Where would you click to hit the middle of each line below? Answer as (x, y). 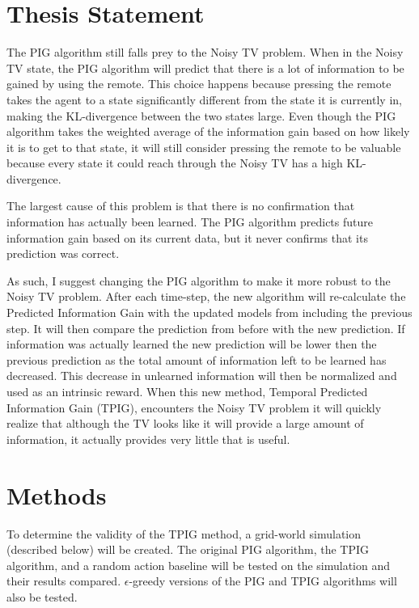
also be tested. (42, 596)
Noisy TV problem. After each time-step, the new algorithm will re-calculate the (206, 296)
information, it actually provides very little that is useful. (148, 439)
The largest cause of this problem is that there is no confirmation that (181, 206)
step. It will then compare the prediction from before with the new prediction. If (206, 328)
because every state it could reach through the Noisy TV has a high (175, 163)
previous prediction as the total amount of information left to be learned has (197, 359)
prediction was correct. (63, 253)
